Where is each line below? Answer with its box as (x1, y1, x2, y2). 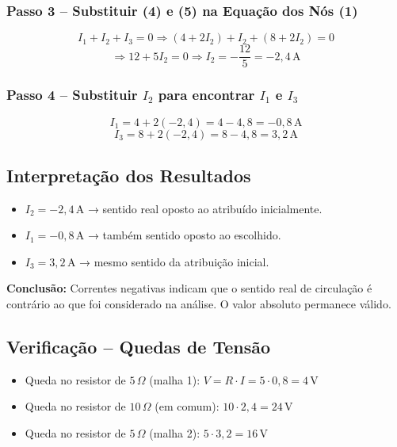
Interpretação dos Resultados (6, 162, 251, 187)
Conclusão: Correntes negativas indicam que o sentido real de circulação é (6, 280, 372, 296)
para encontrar (158, 85, 255, 105)
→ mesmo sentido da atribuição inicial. (79, 253, 269, 269)
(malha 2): (149, 425, 200, 441)
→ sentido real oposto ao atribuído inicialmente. (87, 200, 323, 216)
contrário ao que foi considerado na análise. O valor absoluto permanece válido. (6, 296, 391, 312)
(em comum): (155, 398, 219, 415)
